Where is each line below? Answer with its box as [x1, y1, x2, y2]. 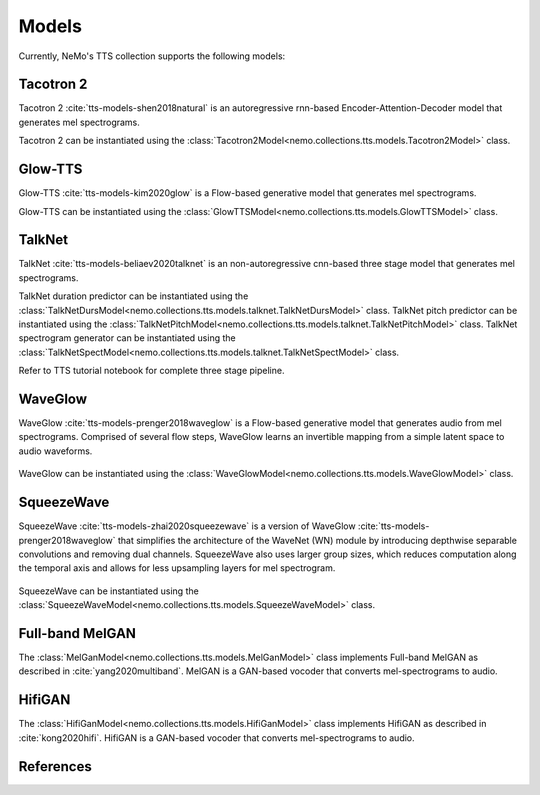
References [18, 758, 92, 775]
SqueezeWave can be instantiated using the [18, 585, 199, 597]
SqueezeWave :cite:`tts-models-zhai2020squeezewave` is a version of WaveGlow [18, 520, 356, 532]
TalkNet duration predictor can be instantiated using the [18, 290, 249, 302]
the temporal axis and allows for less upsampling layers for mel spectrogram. [18, 562, 336, 574]
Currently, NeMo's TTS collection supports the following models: [18, 50, 286, 62]
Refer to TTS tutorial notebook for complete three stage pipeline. [18, 365, 285, 377]
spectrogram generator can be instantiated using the [18, 332, 236, 344]
